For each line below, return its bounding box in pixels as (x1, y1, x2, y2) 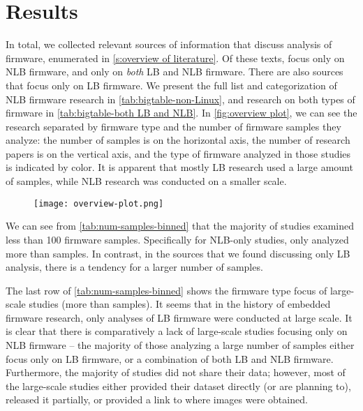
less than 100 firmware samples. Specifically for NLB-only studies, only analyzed (6, 232, 349, 246)
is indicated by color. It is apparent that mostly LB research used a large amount (6, 160, 353, 174)
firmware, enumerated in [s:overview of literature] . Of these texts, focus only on (6, 50, 345, 65)
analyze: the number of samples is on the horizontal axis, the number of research (6, 133, 350, 147)
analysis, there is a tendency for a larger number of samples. (6, 260, 263, 274)
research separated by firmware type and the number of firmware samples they (6, 119, 341, 133)
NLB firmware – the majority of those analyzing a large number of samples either (6, 338, 355, 352)
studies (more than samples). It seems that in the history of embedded (29, 297, 331, 311)
